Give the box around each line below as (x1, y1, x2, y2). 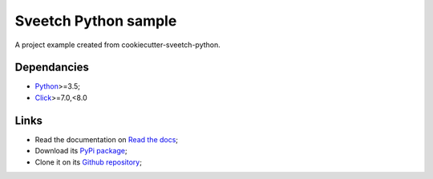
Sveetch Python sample (14, 12, 177, 30)
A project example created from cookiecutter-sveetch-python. (14, 40, 221, 50)
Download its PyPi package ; (34, 146, 127, 156)
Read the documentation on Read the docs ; (34, 134, 179, 144)
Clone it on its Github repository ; (34, 157, 142, 167)
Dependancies (14, 61, 90, 74)
